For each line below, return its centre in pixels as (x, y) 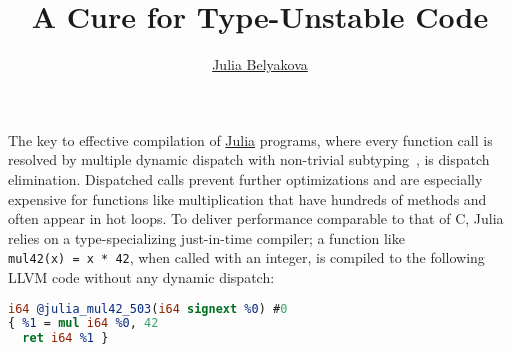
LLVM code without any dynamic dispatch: (141, 276)
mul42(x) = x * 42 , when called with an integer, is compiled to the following (246, 257)
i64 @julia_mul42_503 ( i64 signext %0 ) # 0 (148, 308)
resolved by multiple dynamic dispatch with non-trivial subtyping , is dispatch (249, 159)
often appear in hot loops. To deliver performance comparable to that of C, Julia (256, 218)
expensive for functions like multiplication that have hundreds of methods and (247, 198)
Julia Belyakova (260, 64)
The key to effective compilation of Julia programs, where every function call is (250, 139)
